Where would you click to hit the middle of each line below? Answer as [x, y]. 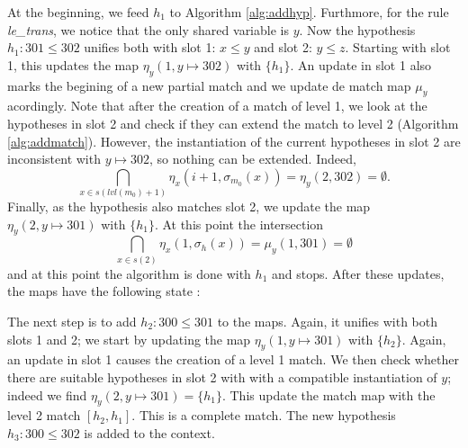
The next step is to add [72, 321]
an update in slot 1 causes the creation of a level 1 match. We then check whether [233, 359]
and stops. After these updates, [358, 273]
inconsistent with [54, 159]
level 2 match [44, 415]
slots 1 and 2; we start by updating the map [129, 339]
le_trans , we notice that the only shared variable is [148, 29]
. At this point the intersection [239, 224]
